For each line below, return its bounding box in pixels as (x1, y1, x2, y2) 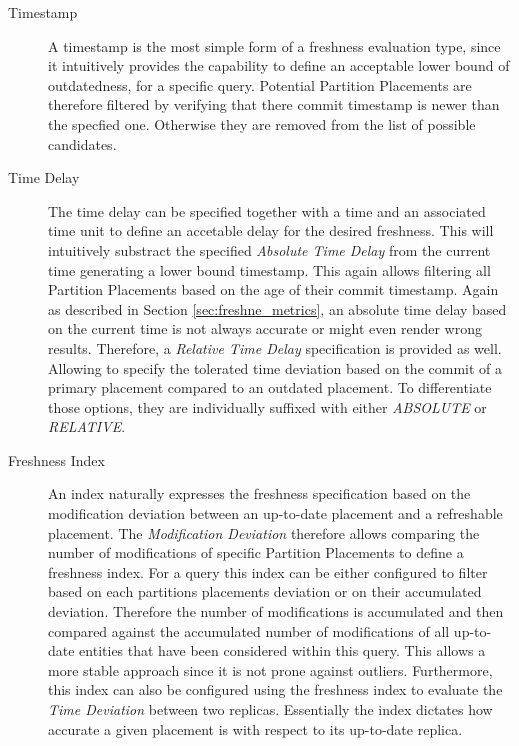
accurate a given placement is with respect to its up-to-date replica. (48, 718, 463, 739)
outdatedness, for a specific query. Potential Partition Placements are (48, 74, 472, 95)
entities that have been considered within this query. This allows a (79, 640, 486, 661)
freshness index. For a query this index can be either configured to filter (48, 561, 488, 582)
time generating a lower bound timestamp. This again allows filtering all (48, 259, 491, 280)
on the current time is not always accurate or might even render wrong (48, 318, 482, 339)
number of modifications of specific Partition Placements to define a (48, 542, 464, 563)
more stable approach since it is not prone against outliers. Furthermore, (48, 659, 493, 680)
